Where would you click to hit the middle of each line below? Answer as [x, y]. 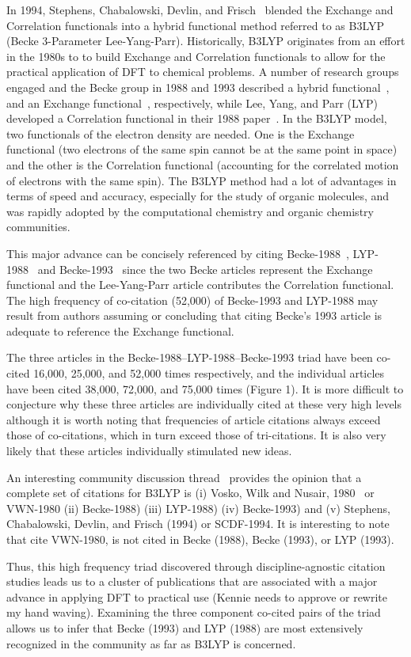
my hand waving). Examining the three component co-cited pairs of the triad [194, 612]
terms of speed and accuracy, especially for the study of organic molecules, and [198, 196]
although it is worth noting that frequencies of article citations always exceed [194, 419]
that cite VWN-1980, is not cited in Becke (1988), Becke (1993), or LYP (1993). [200, 539]
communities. [38, 227]
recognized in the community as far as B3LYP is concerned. [151, 643]
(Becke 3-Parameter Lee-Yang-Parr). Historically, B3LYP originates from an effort [206, 41]
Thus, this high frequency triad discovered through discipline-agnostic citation [196, 566]
